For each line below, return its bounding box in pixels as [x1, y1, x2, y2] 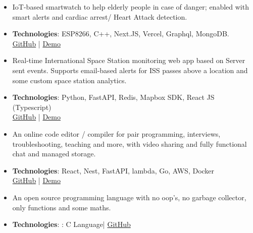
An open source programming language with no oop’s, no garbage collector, [12, 192, 246, 202]
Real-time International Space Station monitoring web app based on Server [12, 55, 245, 66]
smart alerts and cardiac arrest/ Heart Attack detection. [12, 11, 187, 22]
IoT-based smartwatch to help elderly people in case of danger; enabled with [12, 2, 249, 12]
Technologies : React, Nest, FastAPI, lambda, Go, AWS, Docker [12, 165, 215, 176]
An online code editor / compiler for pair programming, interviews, [12, 128, 221, 139]
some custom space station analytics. [12, 75, 127, 85]
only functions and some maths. [12, 202, 111, 212]
